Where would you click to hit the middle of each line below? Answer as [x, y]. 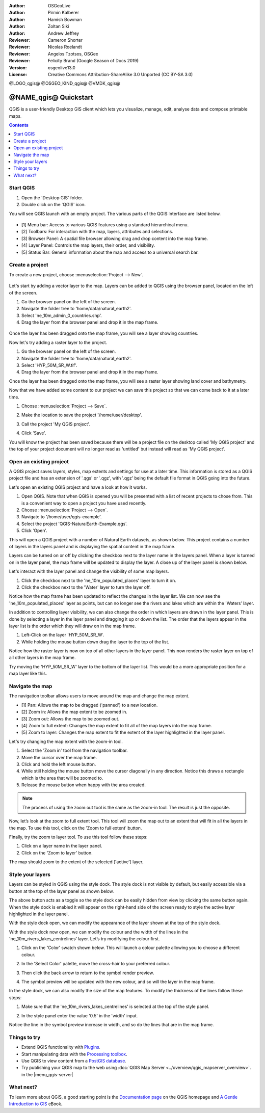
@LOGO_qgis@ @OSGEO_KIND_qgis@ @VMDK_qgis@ [65, 83]
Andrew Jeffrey [64, 33]
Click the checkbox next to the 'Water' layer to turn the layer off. [86, 587]
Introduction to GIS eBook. [36, 1104]
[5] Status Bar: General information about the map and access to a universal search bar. [110, 252]
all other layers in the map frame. [42, 658]
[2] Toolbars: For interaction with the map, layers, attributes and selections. [97, 232]
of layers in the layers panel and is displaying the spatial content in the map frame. [92, 546]
